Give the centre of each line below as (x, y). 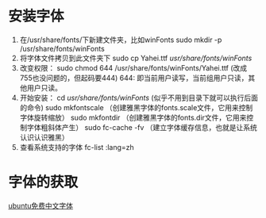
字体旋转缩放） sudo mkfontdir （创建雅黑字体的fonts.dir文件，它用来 (133, 117)
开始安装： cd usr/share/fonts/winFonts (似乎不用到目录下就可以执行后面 (139, 98)
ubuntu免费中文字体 (41, 205)
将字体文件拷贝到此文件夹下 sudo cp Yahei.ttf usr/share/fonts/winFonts (136, 58)
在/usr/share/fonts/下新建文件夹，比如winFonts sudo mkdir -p (121, 40)
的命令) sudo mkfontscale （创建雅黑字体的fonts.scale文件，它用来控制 (136, 107)
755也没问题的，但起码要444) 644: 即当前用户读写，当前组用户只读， (134, 78)
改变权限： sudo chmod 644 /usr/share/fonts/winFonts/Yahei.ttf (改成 (133, 67)
